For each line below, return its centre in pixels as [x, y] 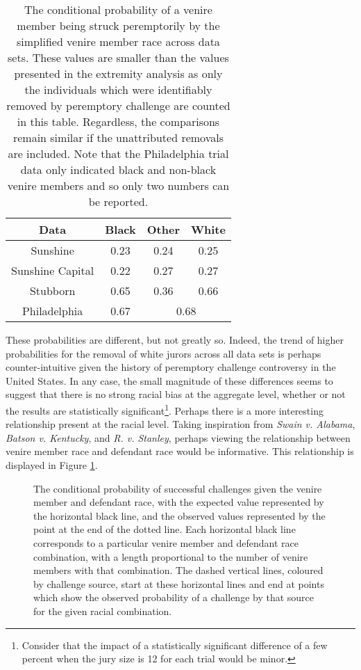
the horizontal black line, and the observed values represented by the [179, 515]
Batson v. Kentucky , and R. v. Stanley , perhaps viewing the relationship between [178, 437]
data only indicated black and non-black [118, 169]
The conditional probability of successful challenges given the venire [178, 488]
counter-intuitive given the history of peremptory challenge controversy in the [171, 367]
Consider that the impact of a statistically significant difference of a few [175, 645]
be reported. [118, 201]
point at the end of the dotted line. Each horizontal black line [165, 529]
